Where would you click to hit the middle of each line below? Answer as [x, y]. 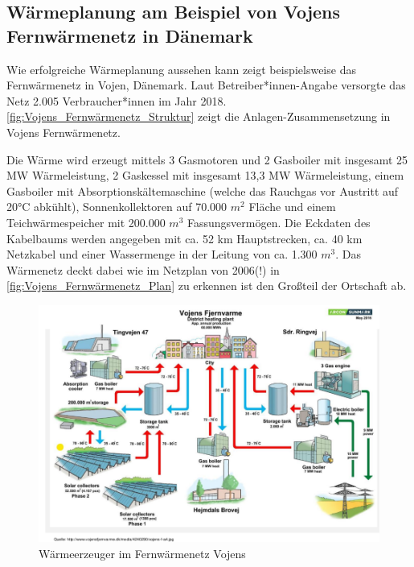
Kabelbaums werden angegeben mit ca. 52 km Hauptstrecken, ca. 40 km [184, 238]
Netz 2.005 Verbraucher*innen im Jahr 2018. [117, 100]
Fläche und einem [292, 207]
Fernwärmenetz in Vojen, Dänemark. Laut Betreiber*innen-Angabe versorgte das [206, 85]
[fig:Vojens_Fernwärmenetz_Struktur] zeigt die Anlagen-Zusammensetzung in [199, 116]
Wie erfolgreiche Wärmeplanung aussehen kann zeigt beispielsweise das [181, 69]
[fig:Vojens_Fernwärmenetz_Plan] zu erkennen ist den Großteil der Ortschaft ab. [207, 286]
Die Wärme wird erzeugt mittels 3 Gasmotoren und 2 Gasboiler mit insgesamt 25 [207, 159]
